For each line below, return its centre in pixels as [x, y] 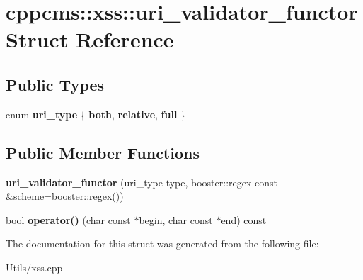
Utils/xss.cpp [34, 267]
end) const [244, 219]
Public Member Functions [103, 152]
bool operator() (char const [68, 219]
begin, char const [176, 219]
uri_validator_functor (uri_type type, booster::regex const [142, 182]
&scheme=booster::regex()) [65, 196]
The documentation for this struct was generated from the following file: [162, 243]
